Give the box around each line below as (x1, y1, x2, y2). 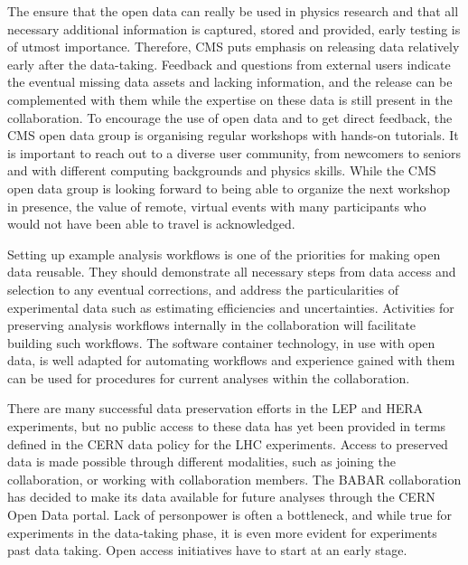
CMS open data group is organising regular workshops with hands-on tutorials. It (7, 126, 459, 145)
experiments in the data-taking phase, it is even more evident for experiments (7, 523, 437, 541)
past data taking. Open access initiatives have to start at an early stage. (7, 541, 407, 560)
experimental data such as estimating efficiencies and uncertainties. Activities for (7, 297, 454, 316)
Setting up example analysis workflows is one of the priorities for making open (7, 244, 441, 263)
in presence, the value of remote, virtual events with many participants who (7, 196, 426, 215)
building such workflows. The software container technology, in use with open (7, 333, 435, 352)
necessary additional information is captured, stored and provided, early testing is (7, 19, 461, 38)
